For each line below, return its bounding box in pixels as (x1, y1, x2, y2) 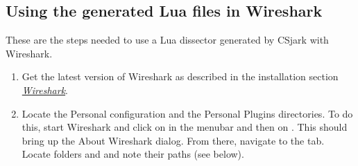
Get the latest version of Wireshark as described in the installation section (22, 69, 339, 84)
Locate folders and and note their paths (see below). (22, 147, 244, 161)
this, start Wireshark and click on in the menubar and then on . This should (22, 120, 348, 134)
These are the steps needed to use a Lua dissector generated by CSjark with (6, 33, 329, 47)
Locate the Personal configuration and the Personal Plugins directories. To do (22, 106, 353, 120)
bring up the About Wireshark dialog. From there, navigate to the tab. (22, 133, 325, 147)
